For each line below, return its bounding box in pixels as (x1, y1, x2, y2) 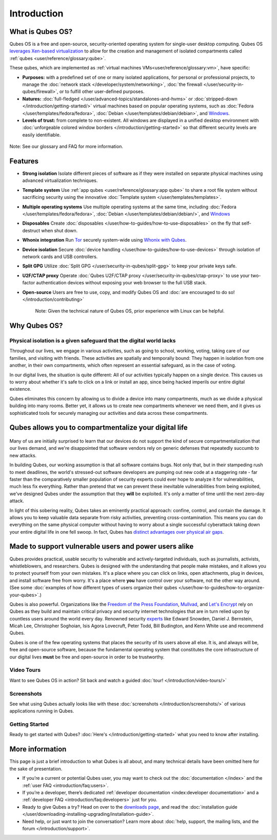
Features (9, 157, 38, 166)
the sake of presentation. (9, 765, 63, 772)
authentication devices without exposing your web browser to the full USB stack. (36, 280, 207, 286)
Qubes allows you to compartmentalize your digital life (9, 423, 188, 432)
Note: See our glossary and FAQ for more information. (9, 143, 123, 150)
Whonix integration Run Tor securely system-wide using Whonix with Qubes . (22, 237, 187, 243)
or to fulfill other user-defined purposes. (59, 88, 145, 95)
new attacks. (9, 452, 37, 459)
